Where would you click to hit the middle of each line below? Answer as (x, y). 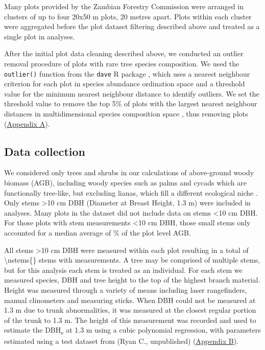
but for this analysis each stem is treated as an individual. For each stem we (123, 270)
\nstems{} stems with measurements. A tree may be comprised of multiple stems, (132, 260)
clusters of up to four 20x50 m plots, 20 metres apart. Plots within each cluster (128, 16)
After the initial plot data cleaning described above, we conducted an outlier (124, 53)
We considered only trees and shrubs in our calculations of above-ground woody (129, 172)
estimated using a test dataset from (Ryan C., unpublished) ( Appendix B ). (121, 341)
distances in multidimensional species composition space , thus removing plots (126, 113)
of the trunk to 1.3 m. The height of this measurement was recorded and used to (130, 320)
